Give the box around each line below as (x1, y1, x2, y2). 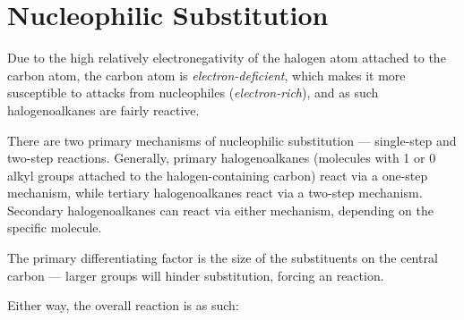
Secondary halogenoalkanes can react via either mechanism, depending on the (7, 200, 434, 219)
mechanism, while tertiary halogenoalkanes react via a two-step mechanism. (7, 183, 423, 202)
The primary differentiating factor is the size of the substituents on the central (7, 248, 438, 267)
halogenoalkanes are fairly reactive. (7, 100, 200, 119)
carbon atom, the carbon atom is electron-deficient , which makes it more (7, 65, 406, 84)
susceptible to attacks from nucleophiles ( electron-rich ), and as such (7, 83, 379, 102)
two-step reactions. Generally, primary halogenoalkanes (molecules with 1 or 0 (7, 148, 436, 167)
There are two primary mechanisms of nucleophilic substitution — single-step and (7, 131, 457, 149)
